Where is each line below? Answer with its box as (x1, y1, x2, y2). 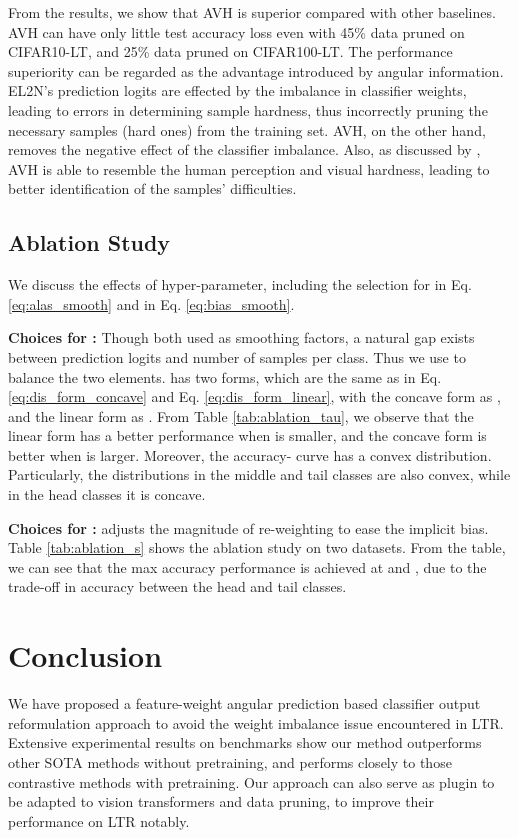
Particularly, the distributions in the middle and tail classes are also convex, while (8, 464, 511, 485)
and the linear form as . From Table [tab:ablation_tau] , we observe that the (8, 405, 474, 426)
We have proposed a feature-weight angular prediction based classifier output (8, 693, 481, 714)
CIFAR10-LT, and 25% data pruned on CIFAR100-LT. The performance (8, 41, 453, 62)
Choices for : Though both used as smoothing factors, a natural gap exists (8, 327, 475, 348)
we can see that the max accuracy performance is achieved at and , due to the (8, 556, 487, 577)
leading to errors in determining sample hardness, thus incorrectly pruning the (8, 99, 488, 120)
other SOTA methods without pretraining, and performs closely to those (8, 751, 452, 772)
